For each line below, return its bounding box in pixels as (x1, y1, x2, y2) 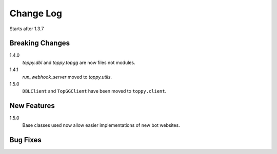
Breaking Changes (9, 39, 70, 48)
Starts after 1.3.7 (9, 26, 44, 32)
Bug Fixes (9, 136, 42, 144)
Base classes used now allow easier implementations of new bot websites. (22, 122, 180, 128)
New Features (9, 101, 55, 110)
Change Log (9, 8, 63, 19)
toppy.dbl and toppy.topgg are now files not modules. (22, 59, 135, 65)
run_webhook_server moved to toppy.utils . (22, 74, 112, 80)
